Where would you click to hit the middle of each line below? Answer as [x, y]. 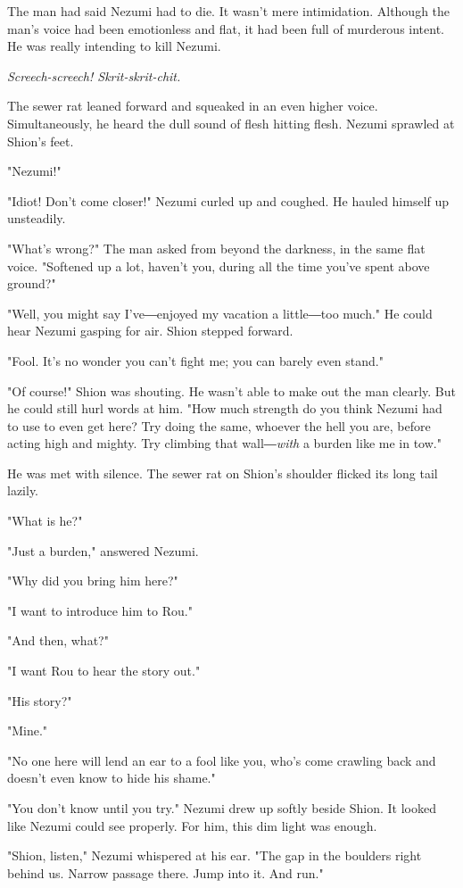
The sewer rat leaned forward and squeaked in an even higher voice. [193, 106]
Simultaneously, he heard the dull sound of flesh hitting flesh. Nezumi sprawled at [231, 123]
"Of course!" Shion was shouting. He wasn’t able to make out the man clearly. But [231, 390]
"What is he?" [45, 521]
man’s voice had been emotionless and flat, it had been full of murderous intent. [226, 28]
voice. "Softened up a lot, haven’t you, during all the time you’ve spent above [219, 266]
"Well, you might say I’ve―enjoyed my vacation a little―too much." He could [220, 313]
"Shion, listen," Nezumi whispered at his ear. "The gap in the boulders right [215, 855]
